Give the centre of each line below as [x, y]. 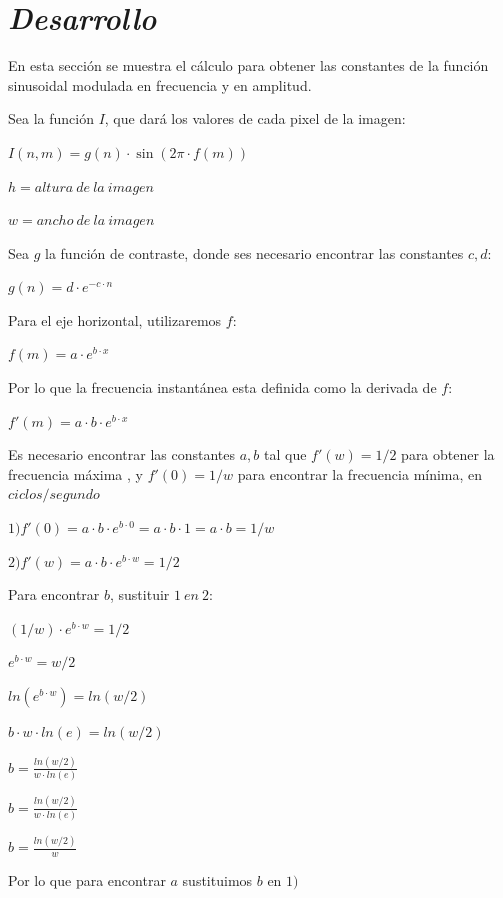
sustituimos [217, 879]
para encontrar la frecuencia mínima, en [360, 473]
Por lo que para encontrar [87, 879]
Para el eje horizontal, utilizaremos [115, 319]
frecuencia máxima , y [75, 473]
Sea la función [51, 118]
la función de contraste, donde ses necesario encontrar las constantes [254, 252]
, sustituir [140, 594]
